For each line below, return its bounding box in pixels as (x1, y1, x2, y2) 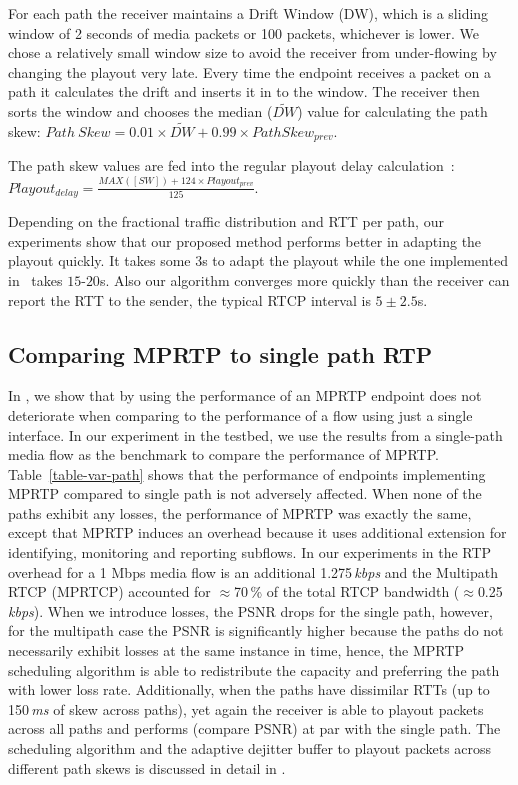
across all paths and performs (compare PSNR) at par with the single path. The (8, 718, 501, 739)
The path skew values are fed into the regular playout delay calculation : (8, 155, 455, 176)
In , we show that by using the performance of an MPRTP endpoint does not (8, 385, 482, 406)
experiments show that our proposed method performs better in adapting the (8, 230, 482, 251)
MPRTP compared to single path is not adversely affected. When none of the (8, 483, 482, 504)
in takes (8, 269, 63, 290)
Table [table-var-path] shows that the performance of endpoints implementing (8, 463, 486, 484)
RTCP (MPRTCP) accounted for (8, 581, 211, 602)
